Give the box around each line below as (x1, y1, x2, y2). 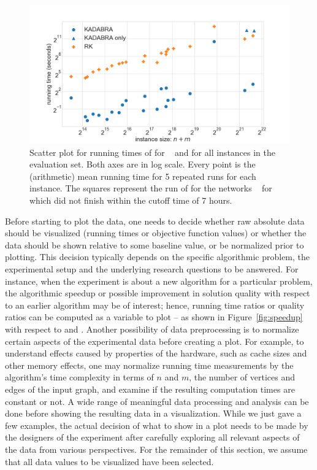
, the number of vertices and (189, 371, 295, 383)
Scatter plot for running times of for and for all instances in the (29, 145, 276, 158)
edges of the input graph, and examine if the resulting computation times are (5, 382, 295, 395)
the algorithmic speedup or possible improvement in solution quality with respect (5, 287, 310, 299)
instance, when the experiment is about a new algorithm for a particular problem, (5, 274, 313, 287)
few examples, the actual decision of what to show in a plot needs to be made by (5, 418, 308, 431)
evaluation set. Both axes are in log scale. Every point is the (29, 158, 256, 171)
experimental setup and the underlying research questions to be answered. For (5, 263, 299, 275)
